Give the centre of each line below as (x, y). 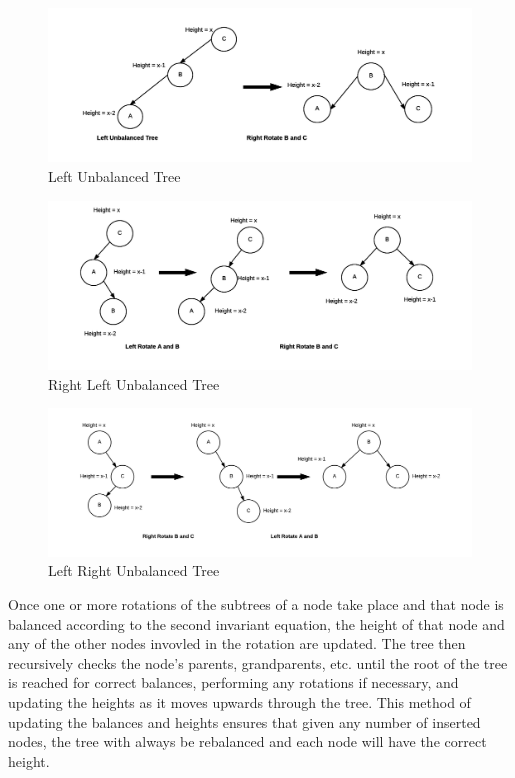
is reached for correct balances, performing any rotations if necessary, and (233, 682)
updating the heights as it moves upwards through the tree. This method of (239, 701)
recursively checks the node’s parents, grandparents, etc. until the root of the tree (258, 662)
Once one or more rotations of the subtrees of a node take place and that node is (256, 603)
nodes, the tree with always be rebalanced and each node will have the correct (247, 741)
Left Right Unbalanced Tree (134, 570)
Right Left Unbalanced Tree (134, 383)
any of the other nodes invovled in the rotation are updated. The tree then (237, 643)
